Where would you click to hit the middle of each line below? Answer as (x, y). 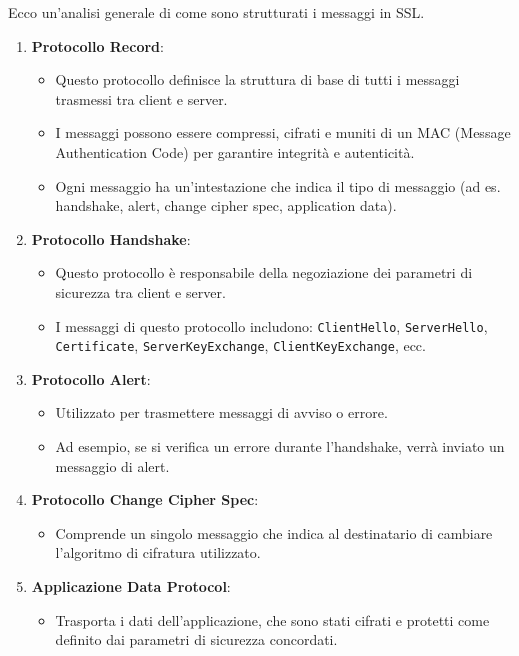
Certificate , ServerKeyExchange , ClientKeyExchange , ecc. (240, 345)
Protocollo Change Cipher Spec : (145, 499)
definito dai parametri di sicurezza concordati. (196, 639)
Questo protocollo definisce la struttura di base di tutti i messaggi (257, 79)
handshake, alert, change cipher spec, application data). (226, 205)
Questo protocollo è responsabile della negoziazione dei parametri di (264, 272)
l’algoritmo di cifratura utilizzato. (158, 552)
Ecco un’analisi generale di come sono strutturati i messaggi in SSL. (216, 12)
